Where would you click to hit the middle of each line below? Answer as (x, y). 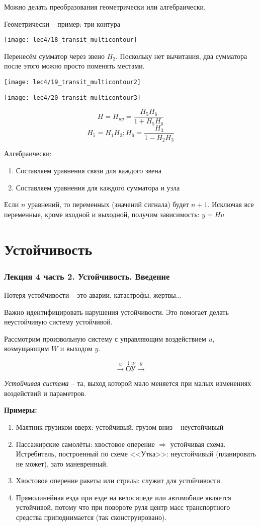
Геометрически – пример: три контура (62, 23)
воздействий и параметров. (45, 393)
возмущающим (27, 348)
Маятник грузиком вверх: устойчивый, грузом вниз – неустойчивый (120, 426)
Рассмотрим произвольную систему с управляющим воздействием (105, 338)
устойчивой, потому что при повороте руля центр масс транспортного (123, 507)
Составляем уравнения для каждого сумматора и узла (98, 187)
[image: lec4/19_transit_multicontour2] (73, 82)
